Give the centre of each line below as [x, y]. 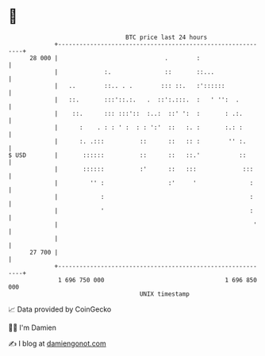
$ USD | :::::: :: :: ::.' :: [127, 155]
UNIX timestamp [165, 294]
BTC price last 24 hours [167, 37]
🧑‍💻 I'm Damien [33, 327]
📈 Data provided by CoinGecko [60, 309]
